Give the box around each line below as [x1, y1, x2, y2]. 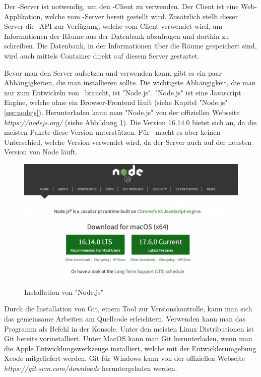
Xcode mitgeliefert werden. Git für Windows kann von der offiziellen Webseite [4, 353, 245, 363]
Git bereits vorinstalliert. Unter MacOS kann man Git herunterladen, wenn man [4, 333, 252, 344]
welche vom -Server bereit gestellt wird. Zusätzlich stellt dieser [44, 11, 238, 21]
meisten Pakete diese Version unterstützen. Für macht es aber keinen [4, 127, 221, 137]
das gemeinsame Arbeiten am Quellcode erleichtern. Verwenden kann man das [4, 313, 246, 324]
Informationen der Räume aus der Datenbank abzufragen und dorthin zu [4, 30, 229, 41]
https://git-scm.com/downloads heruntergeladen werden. [4, 362, 177, 373]
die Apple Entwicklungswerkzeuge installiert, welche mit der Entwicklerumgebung [4, 343, 256, 353]
